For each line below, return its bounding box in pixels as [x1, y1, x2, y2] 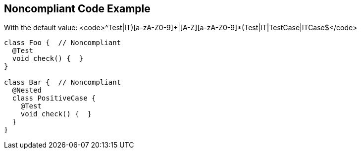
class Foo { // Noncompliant [4, 39, 121, 47]
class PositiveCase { [12, 94, 96, 102]
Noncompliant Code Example [4, 2, 151, 15]
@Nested [12, 86, 42, 95]
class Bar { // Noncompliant [4, 78, 121, 87]
